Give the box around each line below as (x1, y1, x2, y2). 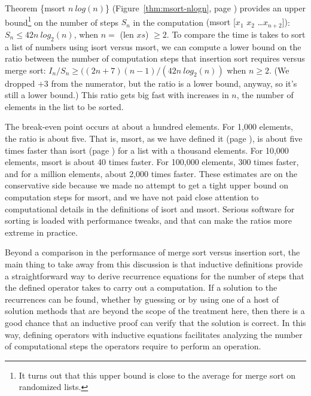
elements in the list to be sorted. (5, 100, 124, 112)
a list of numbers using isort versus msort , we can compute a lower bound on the (5, 40, 301, 53)
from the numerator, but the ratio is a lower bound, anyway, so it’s (51, 77, 297, 89)
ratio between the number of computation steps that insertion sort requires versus (5, 52, 305, 65)
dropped (5, 77, 35, 89)
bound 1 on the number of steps (5, 14, 119, 28)
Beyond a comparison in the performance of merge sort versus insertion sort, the (5, 246, 300, 258)
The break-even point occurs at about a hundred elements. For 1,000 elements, (5, 120, 294, 133)
